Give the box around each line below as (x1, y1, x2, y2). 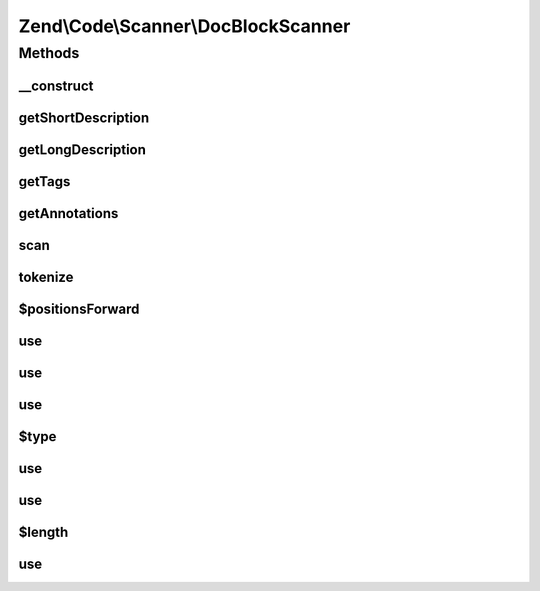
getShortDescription (18, 109, 150, 126)
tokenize (18, 268, 74, 285)
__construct (18, 77, 94, 94)
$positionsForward (18, 300, 140, 317)
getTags (18, 173, 71, 190)
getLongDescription (18, 141, 147, 158)
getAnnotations (18, 205, 119, 222)
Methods (18, 44, 80, 62)
